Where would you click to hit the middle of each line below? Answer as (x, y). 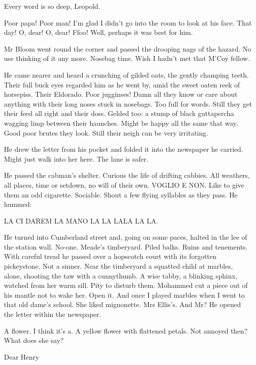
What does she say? (34, 340)
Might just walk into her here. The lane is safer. (76, 158)
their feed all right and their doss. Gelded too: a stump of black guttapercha (119, 113)
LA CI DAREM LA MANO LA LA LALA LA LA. (81, 220)
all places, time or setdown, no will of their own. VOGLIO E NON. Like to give (124, 184)
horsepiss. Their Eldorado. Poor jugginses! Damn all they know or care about (121, 94)
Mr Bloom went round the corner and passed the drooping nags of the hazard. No (128, 48)
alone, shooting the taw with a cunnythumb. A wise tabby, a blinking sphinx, (121, 275)
